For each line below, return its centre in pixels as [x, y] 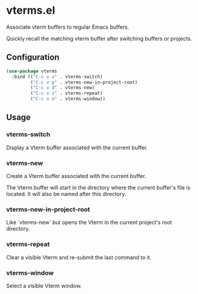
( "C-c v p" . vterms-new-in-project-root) [84, 82]
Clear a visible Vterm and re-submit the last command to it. [79, 257]
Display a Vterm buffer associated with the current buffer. [77, 148]
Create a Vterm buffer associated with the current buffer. [76, 176]
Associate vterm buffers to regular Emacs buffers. [68, 27]
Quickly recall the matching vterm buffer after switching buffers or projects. [99, 38]
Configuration [33, 57]
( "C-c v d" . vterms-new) [63, 88]
